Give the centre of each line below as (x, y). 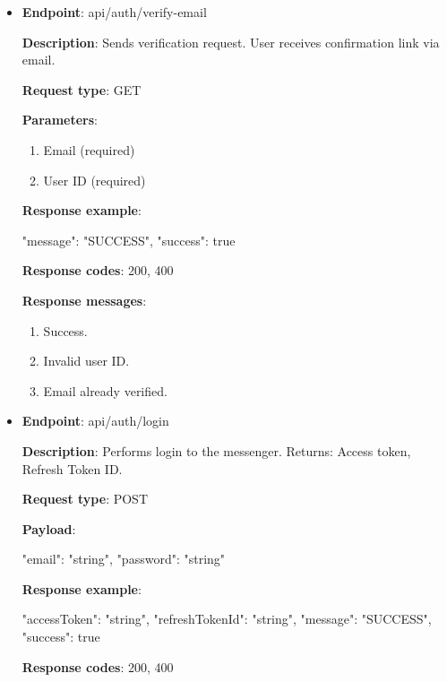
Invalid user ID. (86, 361)
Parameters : (60, 120)
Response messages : (84, 300)
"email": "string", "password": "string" (124, 559)
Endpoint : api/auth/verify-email (114, 12)
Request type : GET (82, 89)
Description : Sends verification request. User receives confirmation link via (231, 42)
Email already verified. (105, 390)
